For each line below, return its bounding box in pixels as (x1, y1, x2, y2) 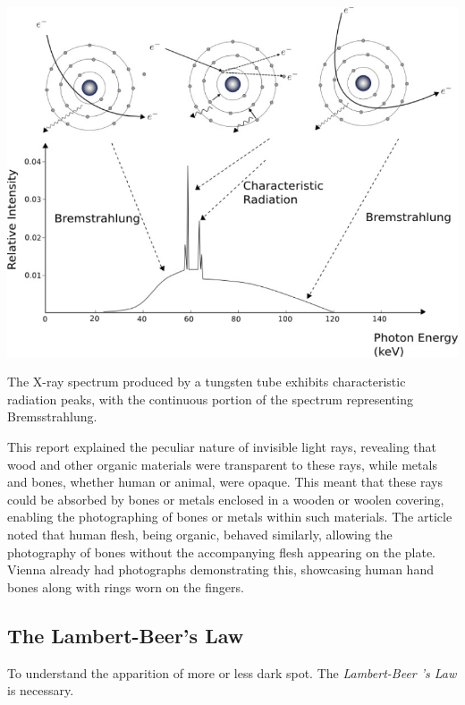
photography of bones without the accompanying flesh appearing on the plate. (7, 542, 436, 561)
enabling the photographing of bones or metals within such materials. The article (7, 507, 452, 526)
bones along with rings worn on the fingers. (7, 577, 244, 596)
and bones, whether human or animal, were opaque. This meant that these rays (7, 472, 443, 491)
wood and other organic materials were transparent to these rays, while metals (7, 454, 437, 473)
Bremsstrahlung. (7, 407, 97, 426)
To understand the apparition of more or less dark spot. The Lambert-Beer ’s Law (7, 663, 457, 682)
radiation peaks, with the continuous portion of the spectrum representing (7, 389, 413, 408)
